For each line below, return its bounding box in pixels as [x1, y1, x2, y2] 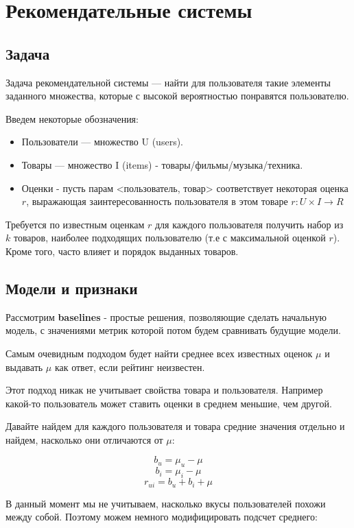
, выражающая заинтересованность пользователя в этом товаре [26, 194, 288, 208]
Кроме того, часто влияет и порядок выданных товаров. [5, 243, 239, 258]
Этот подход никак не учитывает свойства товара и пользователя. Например [5, 383, 323, 397]
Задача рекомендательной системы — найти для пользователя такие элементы [5, 75, 331, 89]
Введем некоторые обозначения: [5, 111, 139, 125]
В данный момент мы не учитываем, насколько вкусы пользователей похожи [5, 496, 326, 510]
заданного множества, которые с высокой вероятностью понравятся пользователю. [5, 88, 349, 103]
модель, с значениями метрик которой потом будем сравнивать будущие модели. [5, 323, 341, 337]
